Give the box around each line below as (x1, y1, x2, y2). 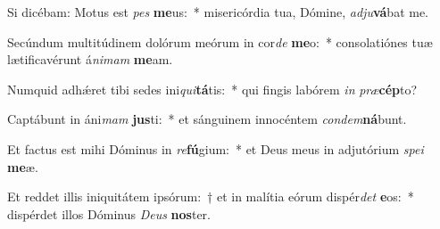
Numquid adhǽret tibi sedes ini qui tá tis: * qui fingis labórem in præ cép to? (7, 79, 418, 98)
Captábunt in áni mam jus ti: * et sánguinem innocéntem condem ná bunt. (7, 110, 407, 128)
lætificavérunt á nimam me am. (7, 50, 173, 69)
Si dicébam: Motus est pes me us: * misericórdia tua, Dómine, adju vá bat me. (7, 3, 429, 20)
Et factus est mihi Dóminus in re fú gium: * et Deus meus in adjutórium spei (7, 139, 424, 158)
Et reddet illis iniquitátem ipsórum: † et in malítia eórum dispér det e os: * (7, 187, 414, 206)
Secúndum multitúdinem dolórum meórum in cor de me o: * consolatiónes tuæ (7, 32, 433, 51)
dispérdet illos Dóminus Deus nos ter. (7, 204, 211, 223)
